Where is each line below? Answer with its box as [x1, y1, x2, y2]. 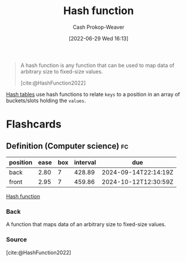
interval [74, 158, 96, 166]
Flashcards [6, 117, 62, 131]
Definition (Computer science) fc [6, 141, 129, 151]
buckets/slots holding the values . [6, 97, 86, 104]
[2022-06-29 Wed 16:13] [68, 35, 129, 42]
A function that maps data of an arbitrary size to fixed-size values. [6, 221, 166, 228]
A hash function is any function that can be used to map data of [20, 62, 175, 69]
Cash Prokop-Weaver [72, 23, 125, 31]
